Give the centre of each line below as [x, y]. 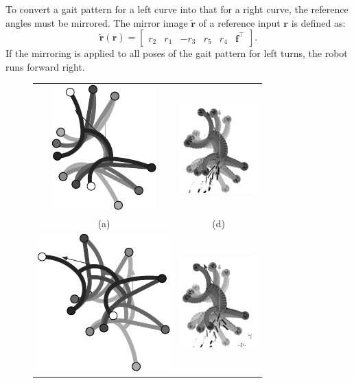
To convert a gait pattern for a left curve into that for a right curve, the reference [177, 9]
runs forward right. [45, 66]
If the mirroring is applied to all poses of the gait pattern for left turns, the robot [177, 53]
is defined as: [318, 22]
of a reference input [239, 22]
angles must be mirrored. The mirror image [97, 22]
